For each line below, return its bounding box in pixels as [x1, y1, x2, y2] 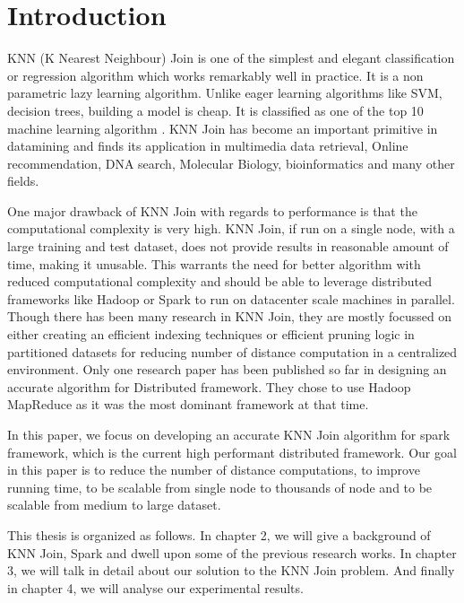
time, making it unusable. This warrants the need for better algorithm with [7, 254, 421, 273]
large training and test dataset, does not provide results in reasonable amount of [7, 237, 449, 256]
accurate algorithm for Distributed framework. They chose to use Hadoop [7, 377, 411, 396]
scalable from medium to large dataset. [7, 495, 221, 514]
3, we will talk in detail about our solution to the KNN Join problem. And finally [7, 561, 455, 580]
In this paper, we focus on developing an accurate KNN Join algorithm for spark [7, 425, 451, 443]
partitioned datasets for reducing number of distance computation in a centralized [7, 342, 458, 361]
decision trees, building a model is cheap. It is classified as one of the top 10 [7, 100, 424, 119]
